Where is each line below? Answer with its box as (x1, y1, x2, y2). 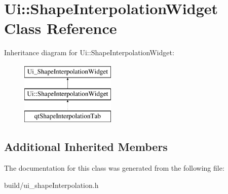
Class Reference (4, 18, 117, 38)
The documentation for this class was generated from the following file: (4, 163, 224, 173)
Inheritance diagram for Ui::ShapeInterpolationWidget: (4, 47, 174, 58)
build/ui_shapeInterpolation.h (4, 179, 99, 190)
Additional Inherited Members (4, 139, 168, 154)
